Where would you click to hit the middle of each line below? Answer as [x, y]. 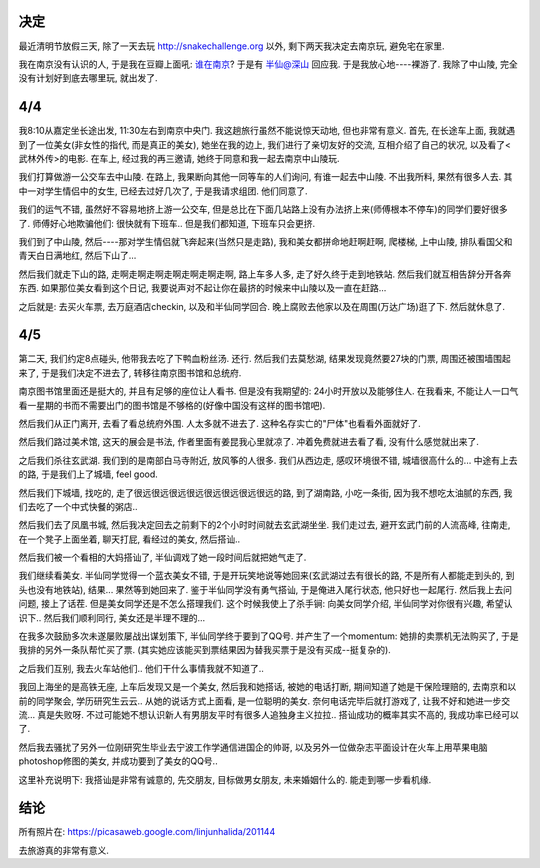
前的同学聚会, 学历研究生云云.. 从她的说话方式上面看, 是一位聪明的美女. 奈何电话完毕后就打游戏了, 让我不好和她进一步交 [264, 701]
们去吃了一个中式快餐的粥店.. [78, 506]
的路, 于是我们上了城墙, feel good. [88, 474]
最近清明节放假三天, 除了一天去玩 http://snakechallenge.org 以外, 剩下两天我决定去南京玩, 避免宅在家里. [231, 46]
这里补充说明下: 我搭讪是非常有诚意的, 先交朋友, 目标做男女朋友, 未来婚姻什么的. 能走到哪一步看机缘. [225, 779]
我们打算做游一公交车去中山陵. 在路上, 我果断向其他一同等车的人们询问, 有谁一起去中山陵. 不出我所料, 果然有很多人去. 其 [265, 177]
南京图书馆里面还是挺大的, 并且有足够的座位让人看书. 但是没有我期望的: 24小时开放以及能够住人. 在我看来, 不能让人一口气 [268, 391]
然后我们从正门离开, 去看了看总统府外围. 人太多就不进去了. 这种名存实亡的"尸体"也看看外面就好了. [219, 423]
